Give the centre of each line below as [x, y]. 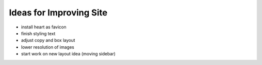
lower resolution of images [48, 47]
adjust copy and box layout [48, 40]
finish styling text [38, 33]
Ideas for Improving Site [58, 13]
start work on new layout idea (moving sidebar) [68, 54]
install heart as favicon [44, 27]
